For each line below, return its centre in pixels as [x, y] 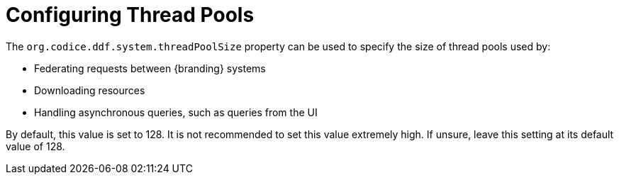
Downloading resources [90, 90]
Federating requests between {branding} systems [150, 68]
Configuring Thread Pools [130, 15]
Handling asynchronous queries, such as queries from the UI [176, 112]
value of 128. [35, 146]
